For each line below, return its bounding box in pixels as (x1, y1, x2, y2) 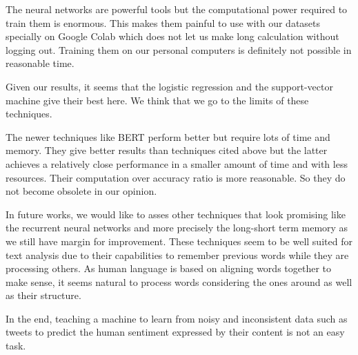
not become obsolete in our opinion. (6, 184, 157, 198)
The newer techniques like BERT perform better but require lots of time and (6, 129, 330, 144)
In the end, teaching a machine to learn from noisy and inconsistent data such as (6, 311, 348, 325)
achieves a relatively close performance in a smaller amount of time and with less (6, 156, 348, 171)
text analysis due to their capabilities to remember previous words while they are (6, 247, 349, 262)
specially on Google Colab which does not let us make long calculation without (6, 29, 339, 44)
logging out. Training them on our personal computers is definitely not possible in (6, 42, 352, 57)
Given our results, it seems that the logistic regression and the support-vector (6, 79, 333, 93)
